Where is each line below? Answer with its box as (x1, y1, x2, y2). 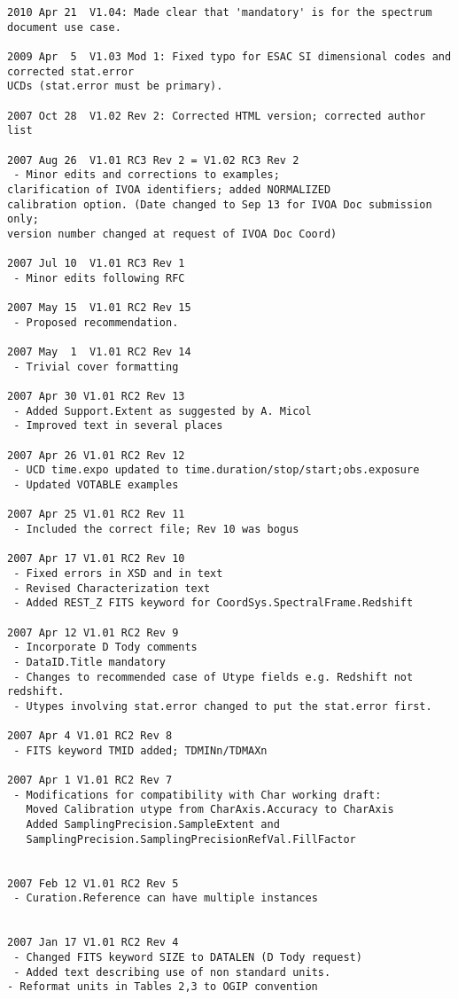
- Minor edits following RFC (13, 271, 185, 285)
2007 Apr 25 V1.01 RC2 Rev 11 (7, 508, 185, 521)
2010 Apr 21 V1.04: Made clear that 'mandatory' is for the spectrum (7, 6, 432, 19)
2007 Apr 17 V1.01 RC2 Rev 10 (7, 552, 185, 566)
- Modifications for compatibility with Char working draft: (13, 788, 382, 801)
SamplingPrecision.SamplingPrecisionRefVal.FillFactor (26, 832, 356, 846)
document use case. (7, 20, 121, 34)
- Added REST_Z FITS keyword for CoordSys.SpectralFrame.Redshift (13, 597, 414, 610)
